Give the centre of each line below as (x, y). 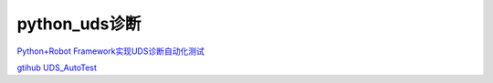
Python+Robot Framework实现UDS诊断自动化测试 (110, 51)
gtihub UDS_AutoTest (57, 67)
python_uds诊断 (79, 24)
